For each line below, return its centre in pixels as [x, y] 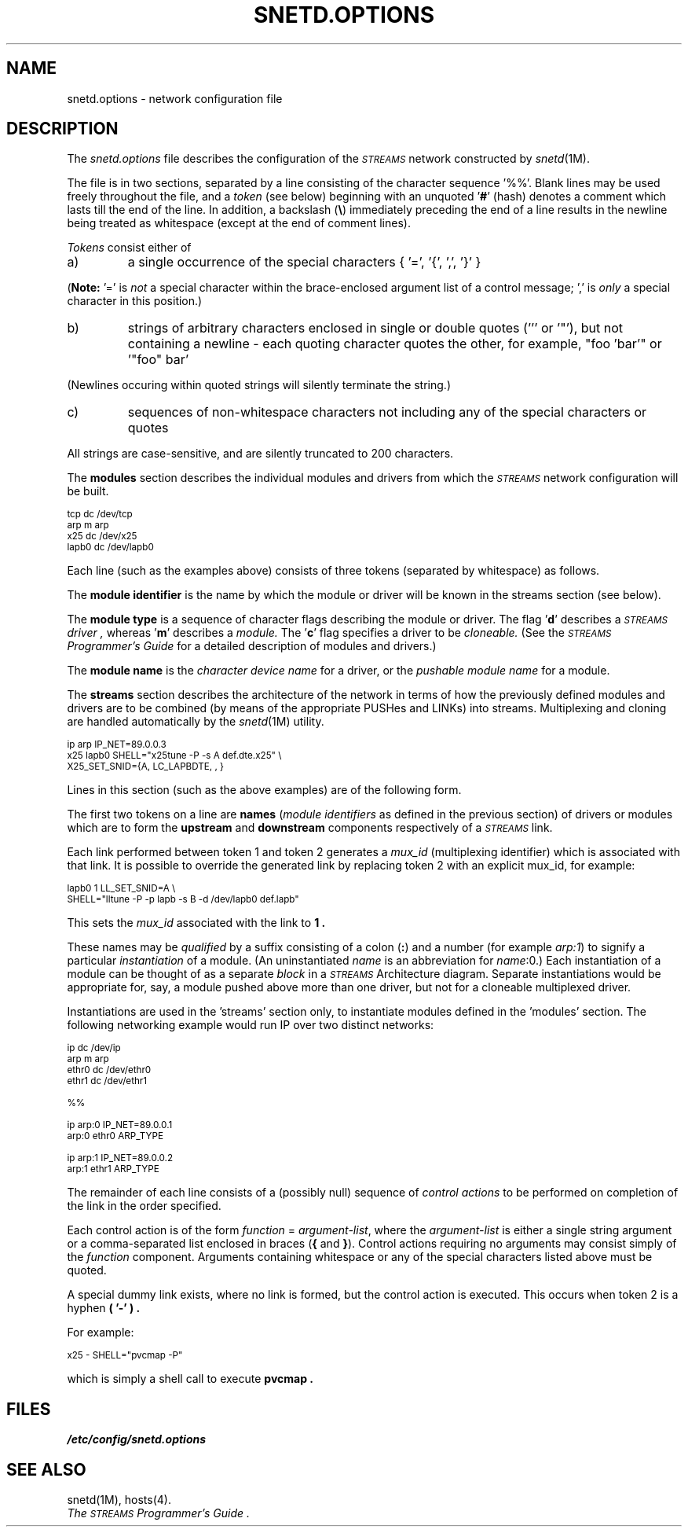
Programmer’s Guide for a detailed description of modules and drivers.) [252, 646]
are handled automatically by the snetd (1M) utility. [196, 722]
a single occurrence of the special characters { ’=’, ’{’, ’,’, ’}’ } [304, 262]
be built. [88, 491]
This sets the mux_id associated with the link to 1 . [196, 923]
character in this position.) [135, 301]
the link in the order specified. [144, 1206]
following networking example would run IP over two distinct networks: [251, 1025]
